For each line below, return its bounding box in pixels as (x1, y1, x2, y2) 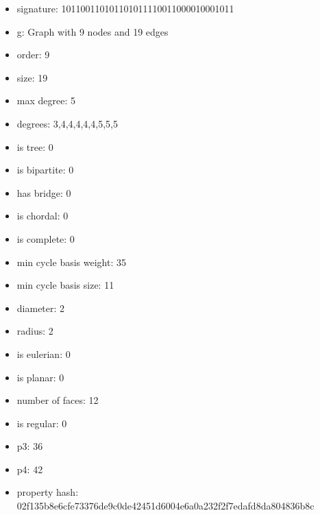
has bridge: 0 (16, 185, 71, 200)
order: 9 (16, 47, 50, 62)
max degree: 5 (16, 93, 75, 108)
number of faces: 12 (16, 393, 99, 407)
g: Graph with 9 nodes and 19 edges (16, 24, 169, 38)
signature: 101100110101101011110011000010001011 (16, 1, 234, 15)
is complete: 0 (16, 231, 75, 245)
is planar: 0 (16, 370, 64, 384)
